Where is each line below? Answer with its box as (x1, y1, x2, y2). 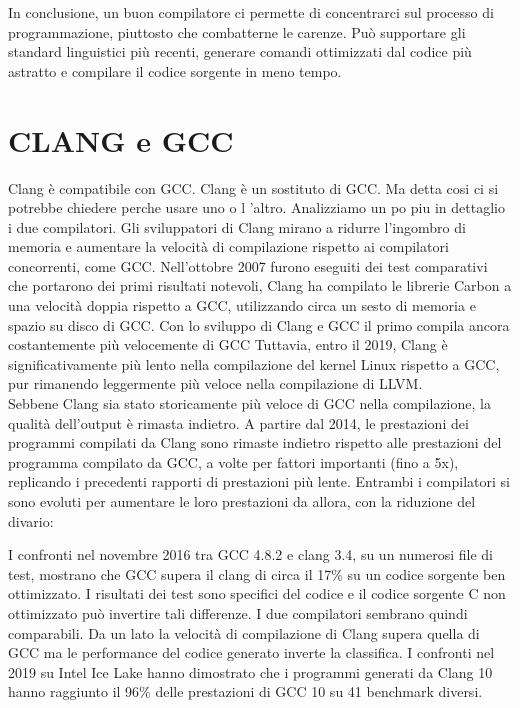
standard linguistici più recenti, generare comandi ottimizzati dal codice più (8, 41, 472, 62)
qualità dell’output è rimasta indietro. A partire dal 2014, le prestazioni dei (8, 412, 469, 433)
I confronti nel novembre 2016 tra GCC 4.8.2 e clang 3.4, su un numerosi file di (8, 544, 493, 565)
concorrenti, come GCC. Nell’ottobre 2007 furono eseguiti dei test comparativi (8, 255, 488, 276)
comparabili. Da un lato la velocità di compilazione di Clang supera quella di (8, 622, 480, 643)
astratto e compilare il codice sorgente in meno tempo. (8, 60, 342, 81)
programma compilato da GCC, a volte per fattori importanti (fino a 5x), (8, 451, 459, 472)
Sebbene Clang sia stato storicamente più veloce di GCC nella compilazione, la (8, 393, 491, 414)
